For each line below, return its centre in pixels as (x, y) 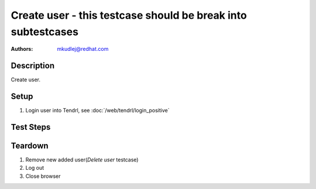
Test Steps (31, 127)
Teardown (30, 145)
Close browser (43, 176)
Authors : (22, 49)
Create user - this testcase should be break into (129, 15)
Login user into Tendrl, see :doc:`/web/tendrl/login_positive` (97, 111)
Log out (35, 168)
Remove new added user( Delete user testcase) (82, 160)
